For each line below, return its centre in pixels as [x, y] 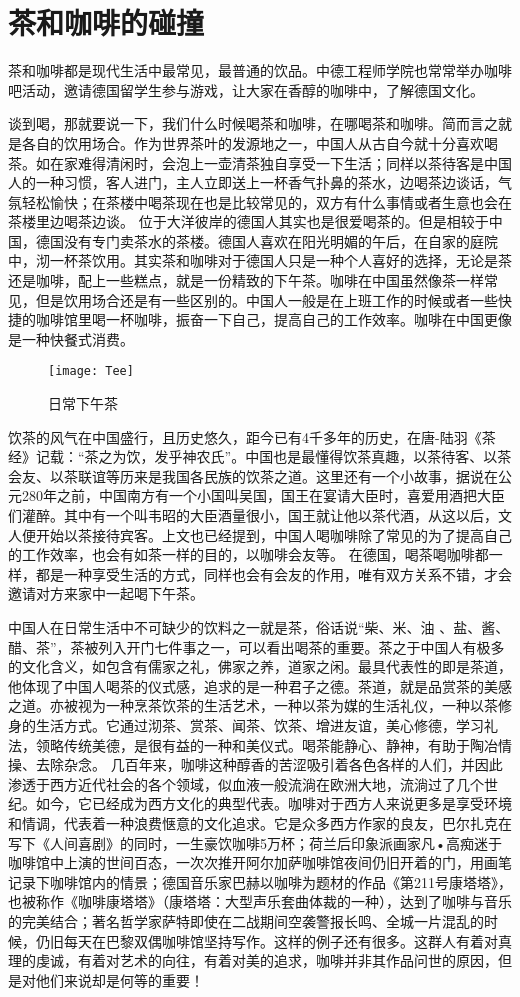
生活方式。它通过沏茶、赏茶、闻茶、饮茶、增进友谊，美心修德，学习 [259, 725]
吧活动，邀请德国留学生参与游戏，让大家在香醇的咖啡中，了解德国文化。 [246, 89]
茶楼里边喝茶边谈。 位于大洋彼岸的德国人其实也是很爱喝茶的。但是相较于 [248, 221]
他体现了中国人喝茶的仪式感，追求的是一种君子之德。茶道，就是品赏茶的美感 [260, 685]
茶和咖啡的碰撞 [106, 22]
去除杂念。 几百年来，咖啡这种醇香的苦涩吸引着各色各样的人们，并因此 [269, 764]
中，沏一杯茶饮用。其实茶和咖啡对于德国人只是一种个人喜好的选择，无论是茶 [260, 260]
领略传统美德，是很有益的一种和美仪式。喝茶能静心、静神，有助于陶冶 [266, 744]
